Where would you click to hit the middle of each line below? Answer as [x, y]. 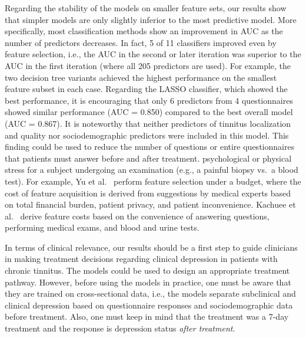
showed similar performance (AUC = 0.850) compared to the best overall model [149, 112]
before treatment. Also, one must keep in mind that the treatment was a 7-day [147, 316]
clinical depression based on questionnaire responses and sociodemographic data [149, 305]
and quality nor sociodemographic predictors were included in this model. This [147, 135]
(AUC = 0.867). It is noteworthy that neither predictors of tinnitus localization [148, 123]
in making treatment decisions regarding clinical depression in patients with [141, 259]
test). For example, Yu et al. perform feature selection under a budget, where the [153, 181]
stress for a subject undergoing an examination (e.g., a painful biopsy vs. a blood [152, 170]
